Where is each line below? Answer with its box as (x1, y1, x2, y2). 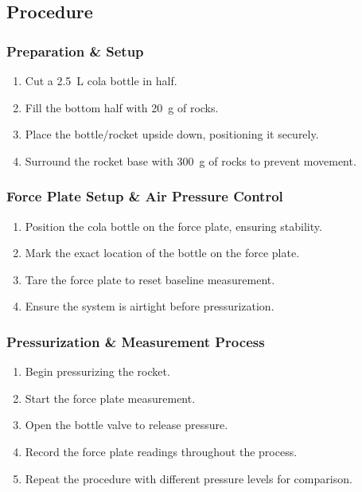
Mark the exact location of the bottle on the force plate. (25, 244, 300, 261)
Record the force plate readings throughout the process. (25, 443, 298, 459)
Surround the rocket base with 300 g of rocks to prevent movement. (25, 152, 356, 169)
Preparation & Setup (6, 41, 144, 61)
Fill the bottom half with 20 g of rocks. (25, 99, 219, 115)
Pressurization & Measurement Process (6, 331, 265, 351)
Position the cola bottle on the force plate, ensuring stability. (25, 217, 322, 234)
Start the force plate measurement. (25, 389, 196, 406)
